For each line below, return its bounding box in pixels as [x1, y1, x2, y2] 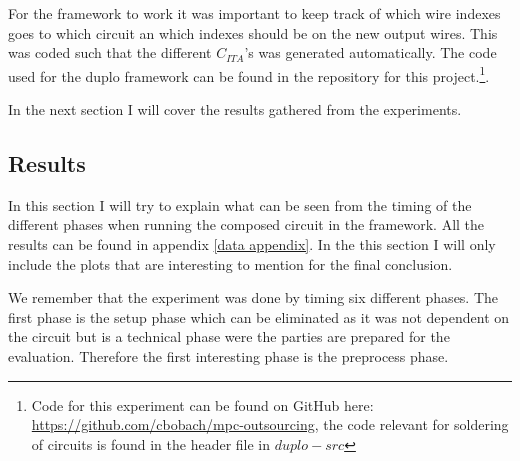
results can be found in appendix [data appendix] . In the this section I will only [8, 234, 496, 255]
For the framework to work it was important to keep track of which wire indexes [8, 3, 501, 23]
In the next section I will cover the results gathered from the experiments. [8, 99, 462, 120]
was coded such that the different [8, 42, 212, 63]
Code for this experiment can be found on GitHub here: [31, 394, 374, 415]
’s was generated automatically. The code [244, 42, 497, 63]
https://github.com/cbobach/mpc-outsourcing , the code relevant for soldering [31, 414, 509, 435]
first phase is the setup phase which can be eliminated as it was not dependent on [8, 306, 510, 327]
